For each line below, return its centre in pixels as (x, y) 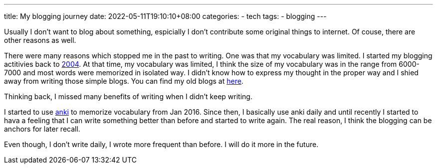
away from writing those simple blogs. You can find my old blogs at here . (124, 81)
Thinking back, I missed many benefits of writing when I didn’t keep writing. (128, 96)
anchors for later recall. (42, 129)
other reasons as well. (40, 40)
